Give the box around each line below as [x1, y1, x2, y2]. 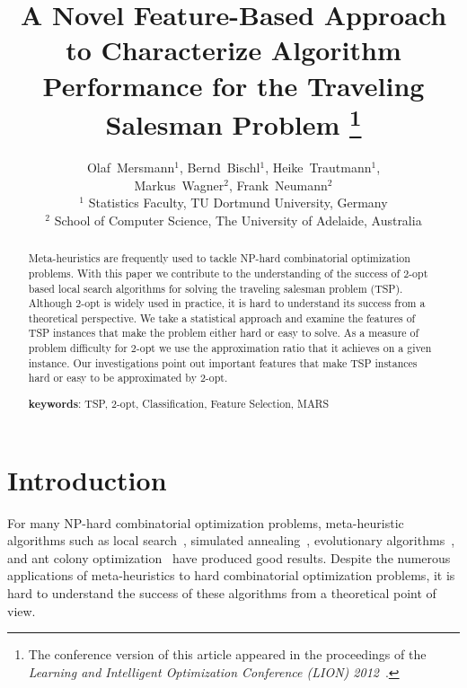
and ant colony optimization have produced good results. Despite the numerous [7, 548, 451, 567]
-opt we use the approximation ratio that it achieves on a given [136, 340, 432, 356]
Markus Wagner [134, 175, 225, 194]
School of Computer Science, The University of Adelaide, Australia [54, 210, 422, 229]
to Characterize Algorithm [66, 31, 401, 68]
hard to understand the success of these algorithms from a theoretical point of [7, 583, 436, 602]
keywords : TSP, [28, 395, 108, 411]
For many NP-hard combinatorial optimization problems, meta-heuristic [7, 513, 404, 532]
